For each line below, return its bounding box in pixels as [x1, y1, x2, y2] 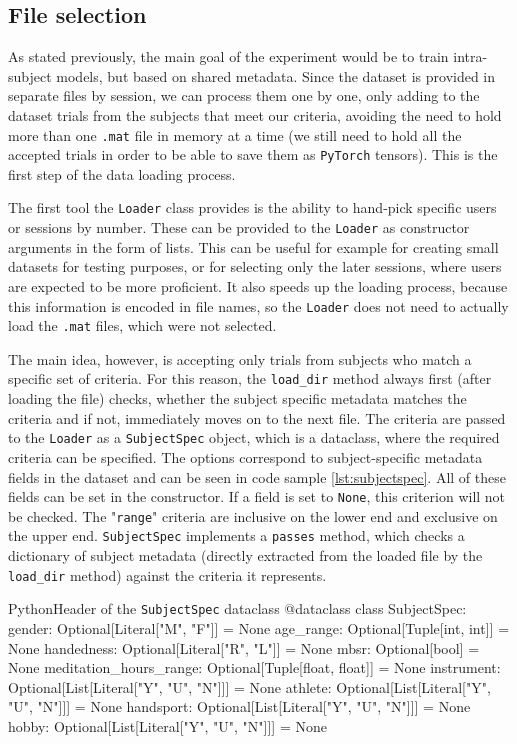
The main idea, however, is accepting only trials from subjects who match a [8, 348, 472, 369]
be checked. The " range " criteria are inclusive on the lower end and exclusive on [8, 505, 498, 526]
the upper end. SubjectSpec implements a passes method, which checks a [8, 525, 465, 546]
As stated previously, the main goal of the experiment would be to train [8, 46, 449, 67]
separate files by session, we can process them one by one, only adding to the [8, 85, 480, 106]
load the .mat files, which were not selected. [8, 315, 277, 336]
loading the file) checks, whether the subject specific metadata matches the [8, 388, 467, 409]
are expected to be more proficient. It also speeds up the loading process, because [8, 275, 508, 296]
